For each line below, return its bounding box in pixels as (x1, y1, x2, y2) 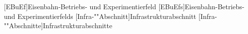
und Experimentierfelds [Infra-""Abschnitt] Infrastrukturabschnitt (4, 11, 197, 21)
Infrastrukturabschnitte (43, 20, 113, 31)
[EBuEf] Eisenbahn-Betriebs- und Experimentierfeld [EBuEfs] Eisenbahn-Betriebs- (4, 1, 245, 11)
